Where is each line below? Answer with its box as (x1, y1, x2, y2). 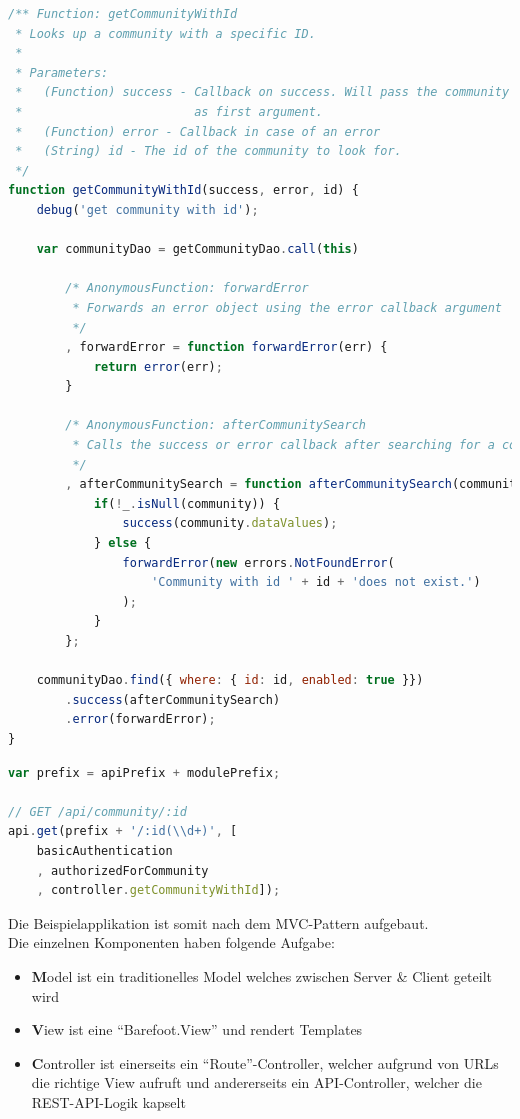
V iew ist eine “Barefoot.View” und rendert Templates (31, 1019, 363, 1040)
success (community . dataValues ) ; (122, 516, 338, 531)
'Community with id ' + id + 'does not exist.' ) (151, 575, 481, 590)
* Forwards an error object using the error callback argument (72, 300, 502, 315)
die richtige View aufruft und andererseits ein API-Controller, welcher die (31, 1072, 482, 1093)
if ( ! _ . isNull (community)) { (93, 496, 281, 511)
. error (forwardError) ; (65, 712, 216, 727)
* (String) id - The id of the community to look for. (15, 144, 402, 159)
